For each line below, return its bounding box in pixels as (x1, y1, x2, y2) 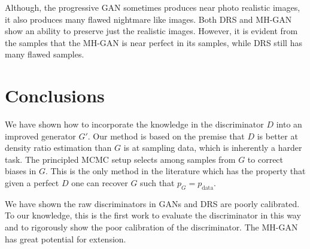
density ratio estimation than (5, 141, 112, 154)
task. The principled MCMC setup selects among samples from (5, 153, 236, 165)
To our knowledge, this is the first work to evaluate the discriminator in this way (5, 209, 301, 221)
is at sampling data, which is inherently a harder (123, 141, 302, 154)
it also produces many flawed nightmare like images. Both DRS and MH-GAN (5, 13, 292, 25)
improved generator (5, 129, 76, 142)
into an (276, 118, 302, 130)
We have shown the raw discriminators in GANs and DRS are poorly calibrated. (5, 197, 300, 209)
